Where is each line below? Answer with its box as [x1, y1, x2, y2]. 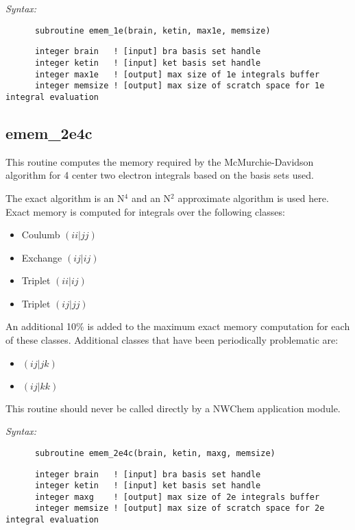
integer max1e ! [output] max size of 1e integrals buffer [34, 69, 320, 79]
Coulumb [21, 227, 60, 242]
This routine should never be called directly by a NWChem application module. [5, 401, 341, 415]
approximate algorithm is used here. [177, 190, 329, 205]
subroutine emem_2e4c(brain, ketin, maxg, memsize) [34, 448, 276, 458]
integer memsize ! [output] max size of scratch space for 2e [34, 503, 325, 514]
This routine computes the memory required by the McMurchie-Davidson [5, 154, 314, 168]
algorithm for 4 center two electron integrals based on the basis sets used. [5, 168, 314, 182]
